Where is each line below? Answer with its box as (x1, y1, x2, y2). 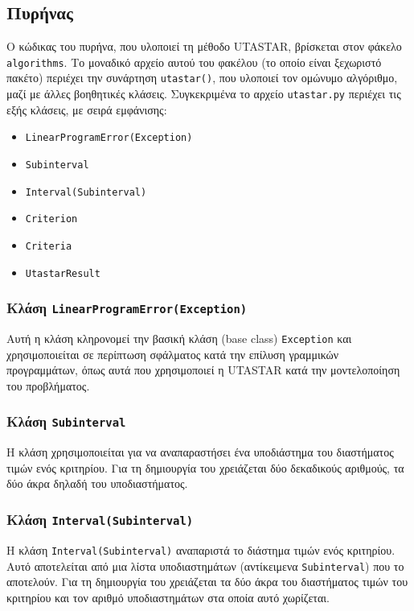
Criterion (25, 213, 78, 225)
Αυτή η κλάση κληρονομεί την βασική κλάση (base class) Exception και (6, 330, 352, 347)
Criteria (25, 240, 72, 252)
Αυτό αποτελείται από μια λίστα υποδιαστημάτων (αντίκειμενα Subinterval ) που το (6, 557, 404, 574)
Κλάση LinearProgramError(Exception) (6, 298, 248, 318)
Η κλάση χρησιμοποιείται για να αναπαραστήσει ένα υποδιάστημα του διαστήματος (6, 444, 394, 460)
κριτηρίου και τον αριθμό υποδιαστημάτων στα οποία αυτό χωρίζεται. (6, 588, 330, 605)
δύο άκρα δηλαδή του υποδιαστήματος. (6, 475, 188, 492)
